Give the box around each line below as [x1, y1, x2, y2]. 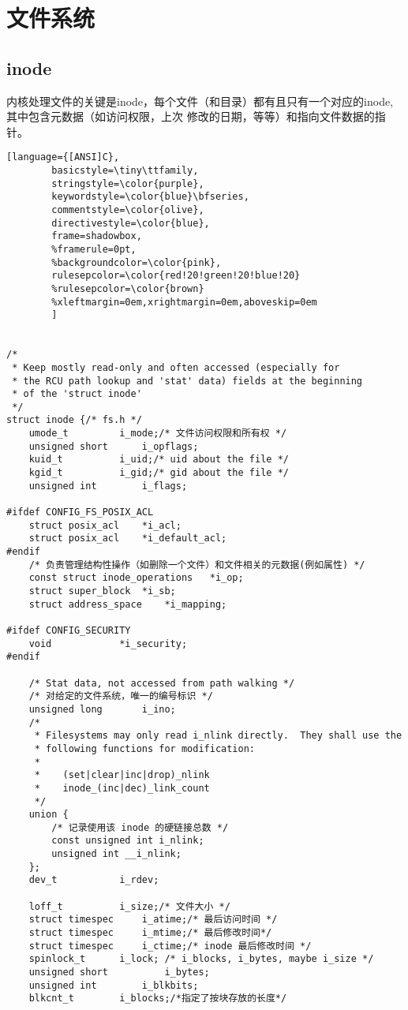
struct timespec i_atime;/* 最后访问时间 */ [28, 914, 278, 926]
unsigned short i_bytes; [28, 967, 210, 978]
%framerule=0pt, [51, 243, 137, 255]
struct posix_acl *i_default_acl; [28, 533, 227, 544]
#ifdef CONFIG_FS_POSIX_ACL [6, 507, 154, 518]
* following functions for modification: [34, 743, 255, 754]
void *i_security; [28, 638, 188, 649]
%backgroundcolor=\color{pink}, [51, 256, 222, 268]
